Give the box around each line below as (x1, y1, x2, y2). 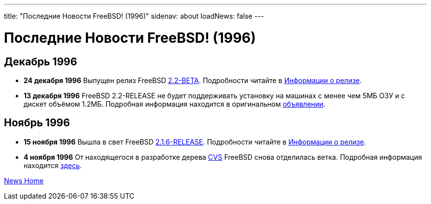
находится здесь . (24, 161, 82, 170)
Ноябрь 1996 (4, 117, 70, 129)
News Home (4, 176, 44, 185)
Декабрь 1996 (4, 55, 77, 68)
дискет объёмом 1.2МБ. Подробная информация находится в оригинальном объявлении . (24, 99, 326, 108)
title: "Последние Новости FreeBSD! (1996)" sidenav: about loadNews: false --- (4, 12, 264, 20)
